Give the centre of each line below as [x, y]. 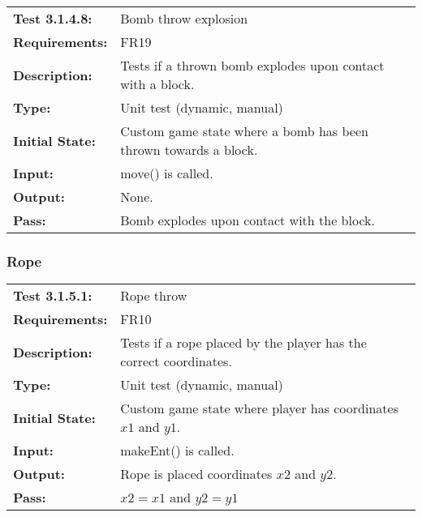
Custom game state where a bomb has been [244, 131]
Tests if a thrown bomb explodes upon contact [252, 65]
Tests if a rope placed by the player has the [243, 343]
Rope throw [154, 296]
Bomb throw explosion [184, 18]
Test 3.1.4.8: [53, 18]
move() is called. [167, 173]
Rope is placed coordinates [196, 474]
